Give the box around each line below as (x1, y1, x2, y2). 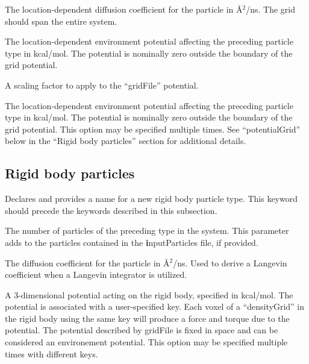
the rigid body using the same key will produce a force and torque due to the (5, 312, 290, 324)
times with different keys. (5, 347, 98, 360)
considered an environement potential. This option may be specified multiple (5, 336, 288, 348)
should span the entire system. (5, 14, 117, 27)
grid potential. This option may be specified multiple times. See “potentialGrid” (5, 122, 301, 135)
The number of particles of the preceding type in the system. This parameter (5, 224, 289, 237)
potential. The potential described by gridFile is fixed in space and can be (5, 324, 278, 336)
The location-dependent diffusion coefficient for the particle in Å (5, 3, 243, 15)
